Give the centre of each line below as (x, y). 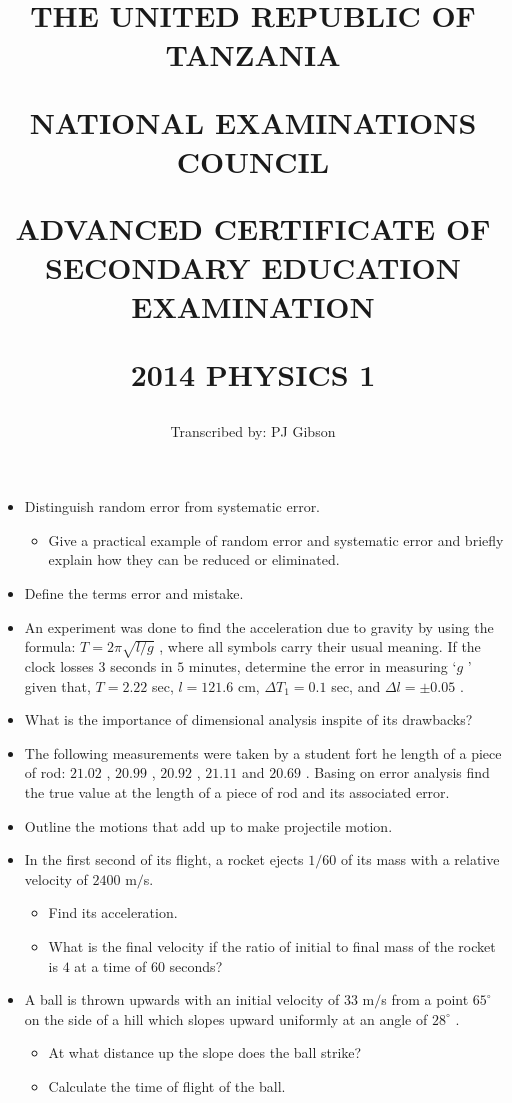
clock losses (59, 666)
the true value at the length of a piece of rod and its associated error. (237, 791)
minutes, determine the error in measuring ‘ (322, 666)
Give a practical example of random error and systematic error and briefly (276, 539)
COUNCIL (253, 160)
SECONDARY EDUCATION (253, 267)
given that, (57, 685)
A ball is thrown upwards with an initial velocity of (182, 999)
